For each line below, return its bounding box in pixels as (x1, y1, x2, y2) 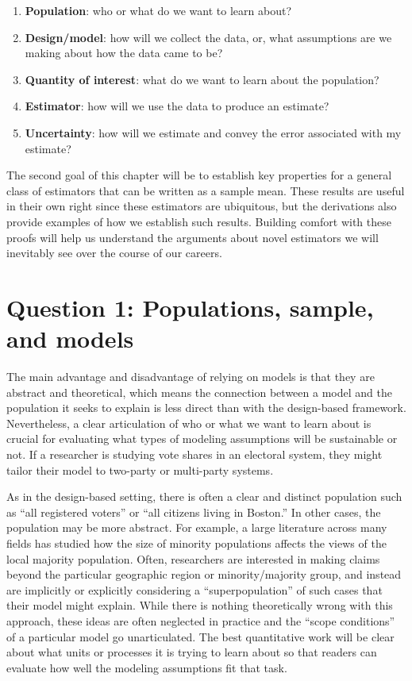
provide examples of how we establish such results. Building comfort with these (6, 213, 391, 229)
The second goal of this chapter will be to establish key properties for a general (6, 167, 392, 183)
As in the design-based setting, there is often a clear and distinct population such (6, 488, 402, 505)
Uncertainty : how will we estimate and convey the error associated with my (25, 124, 402, 140)
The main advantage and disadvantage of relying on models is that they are (6, 368, 375, 385)
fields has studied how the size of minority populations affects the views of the (6, 534, 387, 551)
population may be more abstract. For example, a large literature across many (6, 519, 387, 536)
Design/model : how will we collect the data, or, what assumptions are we (25, 29, 392, 45)
